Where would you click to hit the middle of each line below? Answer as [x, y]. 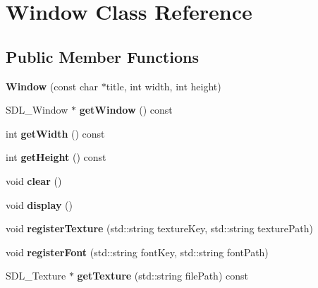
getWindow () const [126, 110]
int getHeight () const [56, 157]
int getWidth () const [55, 133]
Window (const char [52, 86]
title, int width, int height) [164, 86]
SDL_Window [37, 110]
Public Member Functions [102, 56]
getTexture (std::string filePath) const [163, 276]
